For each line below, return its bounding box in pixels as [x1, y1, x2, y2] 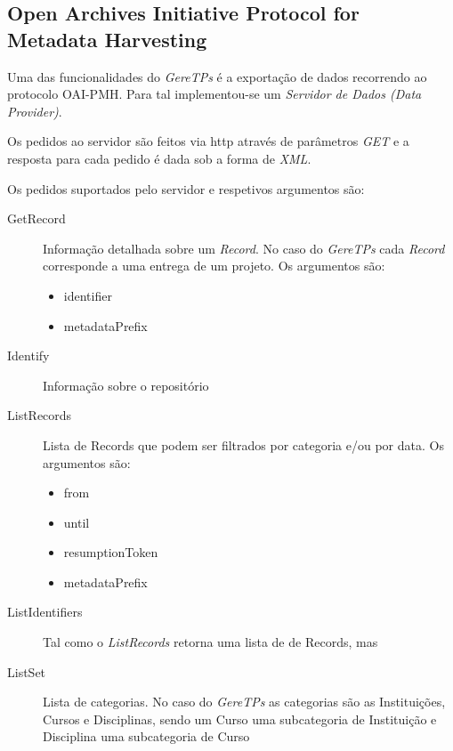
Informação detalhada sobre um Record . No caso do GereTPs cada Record [43, 238, 445, 257]
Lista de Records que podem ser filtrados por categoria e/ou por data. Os [43, 435, 444, 454]
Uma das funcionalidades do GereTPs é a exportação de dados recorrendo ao [7, 67, 427, 85]
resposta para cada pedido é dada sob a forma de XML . [7, 149, 311, 167]
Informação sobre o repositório [43, 375, 209, 394]
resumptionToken [63, 543, 158, 561]
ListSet [7, 662, 46, 681]
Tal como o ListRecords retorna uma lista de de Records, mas [43, 633, 378, 651]
